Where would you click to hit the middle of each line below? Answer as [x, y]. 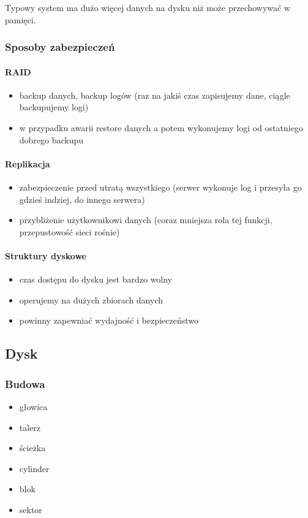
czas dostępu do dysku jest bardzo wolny [96, 279]
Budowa [25, 383]
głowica [33, 406]
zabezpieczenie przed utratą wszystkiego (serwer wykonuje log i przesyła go [160, 187]
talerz [30, 427]
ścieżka [32, 448]
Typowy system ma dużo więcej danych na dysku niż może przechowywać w [148, 7]
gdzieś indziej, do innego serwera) [82, 199]
